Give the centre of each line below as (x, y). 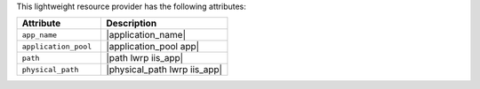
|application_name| (146, 35)
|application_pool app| (153, 47)
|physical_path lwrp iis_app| (164, 70)
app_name (40, 35)
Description (132, 24)
